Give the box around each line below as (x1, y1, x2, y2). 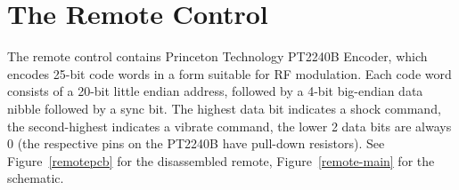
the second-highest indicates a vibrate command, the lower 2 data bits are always (7, 116, 452, 135)
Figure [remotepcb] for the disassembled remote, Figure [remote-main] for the (7, 151, 435, 170)
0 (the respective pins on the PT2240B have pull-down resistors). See (7, 134, 385, 153)
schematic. (7, 169, 64, 187)
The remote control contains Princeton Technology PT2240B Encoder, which (7, 47, 428, 66)
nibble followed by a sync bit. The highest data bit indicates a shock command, (7, 99, 441, 117)
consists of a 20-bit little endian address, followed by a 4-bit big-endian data (7, 82, 423, 100)
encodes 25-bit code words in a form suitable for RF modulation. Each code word (7, 64, 452, 83)
